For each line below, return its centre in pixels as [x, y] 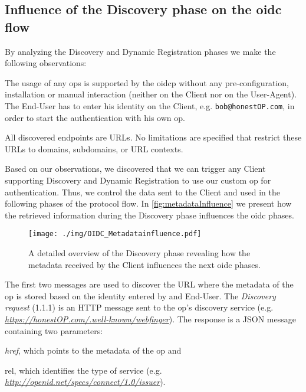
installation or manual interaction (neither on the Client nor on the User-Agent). [151, 94]
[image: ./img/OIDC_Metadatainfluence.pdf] [115, 234]
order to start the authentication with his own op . [95, 117]
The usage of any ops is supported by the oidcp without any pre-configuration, [147, 82]
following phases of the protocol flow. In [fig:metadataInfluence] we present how [148, 203]
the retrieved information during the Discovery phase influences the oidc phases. [149, 215]
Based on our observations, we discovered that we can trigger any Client [135, 169]
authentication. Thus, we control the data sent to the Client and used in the [142, 192]
